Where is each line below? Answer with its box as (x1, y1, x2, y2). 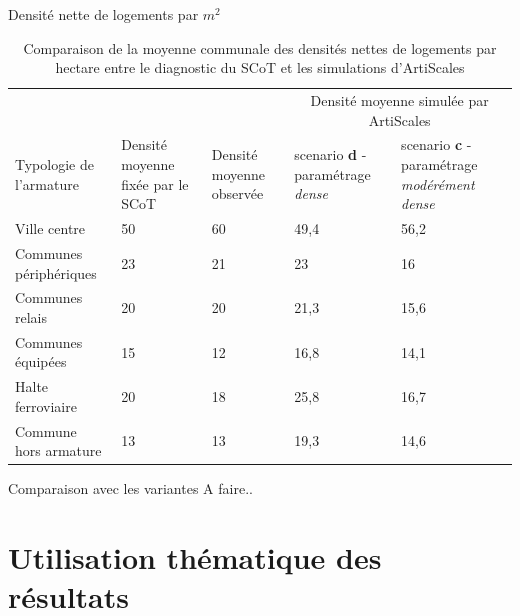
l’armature (15, 173, 79, 194)
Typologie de (15, 154, 94, 175)
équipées (15, 351, 67, 372)
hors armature (15, 440, 102, 461)
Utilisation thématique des (8, 537, 382, 578)
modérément (401, 173, 475, 194)
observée (211, 183, 264, 204)
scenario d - (294, 144, 367, 165)
